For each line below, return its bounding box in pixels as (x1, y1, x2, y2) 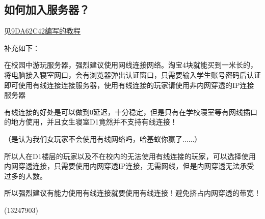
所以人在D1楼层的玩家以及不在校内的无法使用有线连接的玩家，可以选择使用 (4, 150, 256, 161)
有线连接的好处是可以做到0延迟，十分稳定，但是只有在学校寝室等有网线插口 (4, 106, 257, 117)
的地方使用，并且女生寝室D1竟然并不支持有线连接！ (4, 116, 177, 127)
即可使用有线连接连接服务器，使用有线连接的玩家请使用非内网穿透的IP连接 (4, 79, 254, 90)
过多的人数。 (4, 170, 47, 181)
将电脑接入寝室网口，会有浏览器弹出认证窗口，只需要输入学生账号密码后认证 (4, 69, 261, 80)
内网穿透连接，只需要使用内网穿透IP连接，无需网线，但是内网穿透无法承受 (4, 161, 254, 171)
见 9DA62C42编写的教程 (4, 25, 81, 36)
